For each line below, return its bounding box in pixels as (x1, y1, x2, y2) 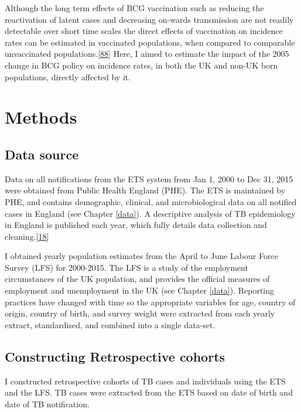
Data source (5, 145, 79, 163)
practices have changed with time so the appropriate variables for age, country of (5, 295, 296, 308)
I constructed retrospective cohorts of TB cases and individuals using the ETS (5, 374, 286, 387)
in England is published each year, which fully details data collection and (5, 219, 267, 231)
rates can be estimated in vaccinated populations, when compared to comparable (5, 36, 295, 48)
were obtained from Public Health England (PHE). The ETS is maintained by (5, 184, 286, 196)
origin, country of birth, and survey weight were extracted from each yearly (5, 307, 275, 319)
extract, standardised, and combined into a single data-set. (5, 318, 216, 331)
